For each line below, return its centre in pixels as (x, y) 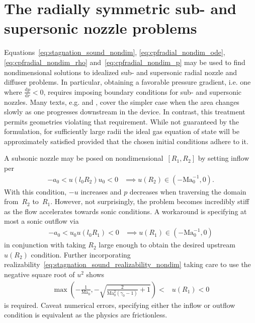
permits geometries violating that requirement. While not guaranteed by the (122, 121)
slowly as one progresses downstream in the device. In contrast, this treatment (125, 112)
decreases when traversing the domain (188, 191)
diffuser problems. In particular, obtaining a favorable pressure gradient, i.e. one (127, 82)
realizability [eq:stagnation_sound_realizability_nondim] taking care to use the (127, 264)
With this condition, (35, 191)
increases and (101, 191)
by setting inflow (224, 158)
